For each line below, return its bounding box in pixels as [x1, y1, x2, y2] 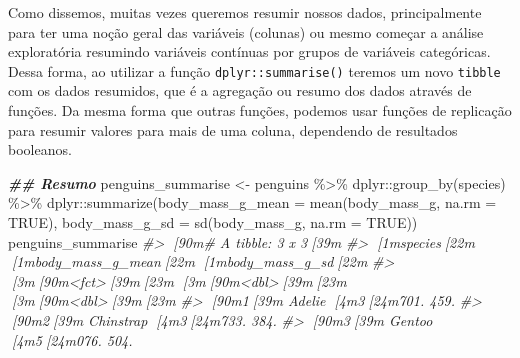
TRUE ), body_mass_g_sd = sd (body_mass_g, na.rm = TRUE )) [8, 212, 418, 232]
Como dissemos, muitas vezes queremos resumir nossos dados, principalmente [8, 2, 482, 22]
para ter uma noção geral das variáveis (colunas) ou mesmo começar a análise [8, 21, 484, 42]
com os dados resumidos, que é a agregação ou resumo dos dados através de [8, 80, 472, 101]
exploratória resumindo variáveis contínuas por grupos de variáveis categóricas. [8, 41, 491, 62]
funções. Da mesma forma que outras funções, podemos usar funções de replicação [8, 100, 512, 121]
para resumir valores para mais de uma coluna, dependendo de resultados [8, 119, 458, 140]
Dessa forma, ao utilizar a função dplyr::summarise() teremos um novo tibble [8, 60, 501, 81]
